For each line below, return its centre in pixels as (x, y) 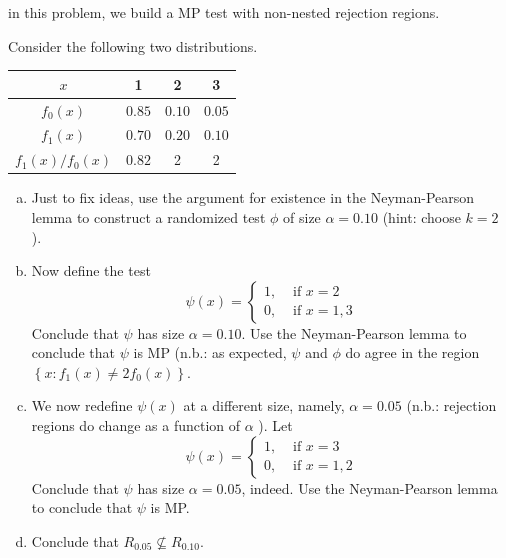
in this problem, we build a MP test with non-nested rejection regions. (224, 12)
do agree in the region (412, 352)
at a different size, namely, (264, 405)
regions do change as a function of (136, 425)
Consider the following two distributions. (133, 45)
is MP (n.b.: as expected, (210, 352)
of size (302, 216)
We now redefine (82, 405)
